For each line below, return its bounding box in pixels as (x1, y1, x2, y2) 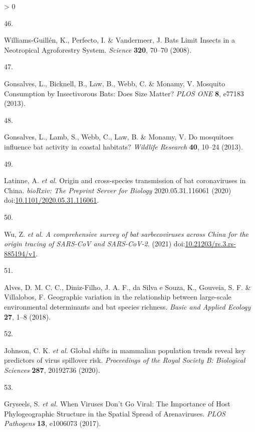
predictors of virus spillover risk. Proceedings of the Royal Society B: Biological (4, 355, 245, 365)
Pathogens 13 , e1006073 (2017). (4, 418, 101, 428)
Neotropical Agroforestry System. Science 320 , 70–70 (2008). (4, 44, 192, 55)
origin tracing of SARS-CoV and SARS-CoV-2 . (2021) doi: (4, 238, 185, 249)
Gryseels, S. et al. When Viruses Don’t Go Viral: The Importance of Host (4, 398, 230, 409)
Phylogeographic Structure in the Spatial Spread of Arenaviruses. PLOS (4, 408, 225, 418)
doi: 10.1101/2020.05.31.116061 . (4, 195, 99, 205)
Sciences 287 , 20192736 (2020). (4, 365, 100, 375)
